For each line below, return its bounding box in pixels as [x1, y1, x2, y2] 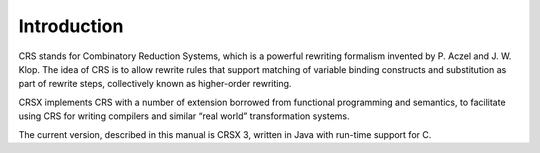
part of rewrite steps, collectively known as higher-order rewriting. [18, 78, 292, 90]
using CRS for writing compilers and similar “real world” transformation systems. [18, 110, 350, 122]
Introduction [18, 15, 124, 37]
